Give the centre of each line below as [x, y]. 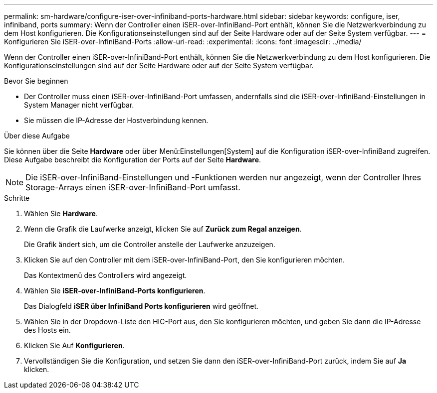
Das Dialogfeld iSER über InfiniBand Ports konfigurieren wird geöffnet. [141, 306]
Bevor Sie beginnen [36, 81]
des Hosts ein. [47, 330]
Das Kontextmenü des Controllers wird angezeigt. [106, 275]
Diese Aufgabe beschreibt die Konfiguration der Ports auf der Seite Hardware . [133, 160]
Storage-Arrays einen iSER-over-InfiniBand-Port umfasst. [133, 187]
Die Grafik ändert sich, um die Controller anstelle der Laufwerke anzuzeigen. [150, 244]
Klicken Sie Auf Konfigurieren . [74, 345]
